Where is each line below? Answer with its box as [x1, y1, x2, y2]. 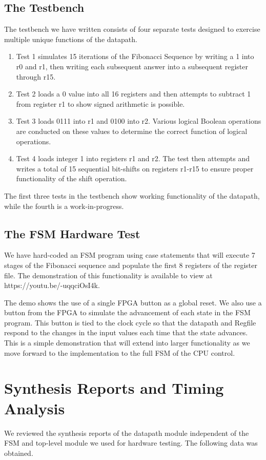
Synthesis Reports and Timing [4, 377, 224, 398]
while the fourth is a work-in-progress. [4, 200, 124, 211]
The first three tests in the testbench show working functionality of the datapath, [4, 190, 260, 201]
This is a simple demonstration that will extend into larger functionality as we [4, 337, 250, 348]
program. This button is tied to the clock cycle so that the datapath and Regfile [4, 317, 256, 328]
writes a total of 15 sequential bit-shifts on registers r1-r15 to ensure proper [16, 163, 254, 174]
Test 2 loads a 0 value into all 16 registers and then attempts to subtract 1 [16, 88, 251, 99]
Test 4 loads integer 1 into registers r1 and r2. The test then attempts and [16, 153, 250, 164]
